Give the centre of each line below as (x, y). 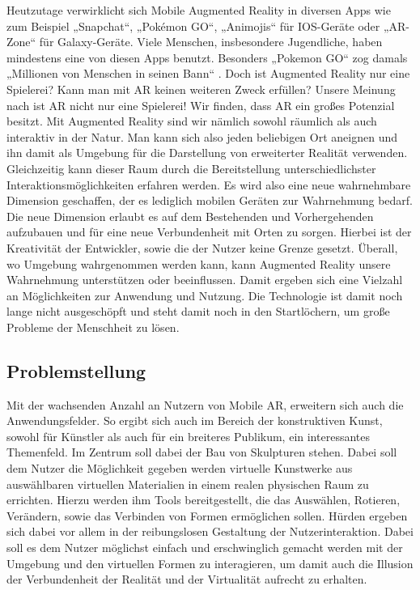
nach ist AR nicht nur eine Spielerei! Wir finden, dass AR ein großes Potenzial (201, 105)
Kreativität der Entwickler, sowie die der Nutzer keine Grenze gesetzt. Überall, (202, 247)
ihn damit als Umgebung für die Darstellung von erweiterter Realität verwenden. (207, 153)
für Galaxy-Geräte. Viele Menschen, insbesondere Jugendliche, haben (211, 42)
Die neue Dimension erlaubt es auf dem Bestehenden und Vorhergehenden (190, 216)
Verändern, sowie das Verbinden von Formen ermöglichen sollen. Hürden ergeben (207, 515)
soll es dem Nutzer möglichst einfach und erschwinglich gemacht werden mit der (205, 548)
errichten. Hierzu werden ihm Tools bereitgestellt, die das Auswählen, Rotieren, (204, 500)
